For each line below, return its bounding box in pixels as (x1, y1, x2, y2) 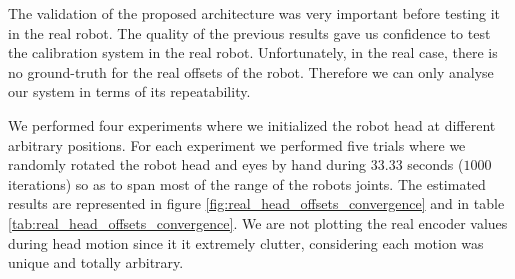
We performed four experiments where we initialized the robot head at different (8, 114, 496, 135)
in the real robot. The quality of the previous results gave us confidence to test (8, 22, 491, 43)
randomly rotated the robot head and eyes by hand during (8, 154, 367, 175)
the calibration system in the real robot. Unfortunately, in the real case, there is (8, 42, 498, 63)
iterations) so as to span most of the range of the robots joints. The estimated (8, 173, 486, 194)
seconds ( (407, 154, 464, 175)
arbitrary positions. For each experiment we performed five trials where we (8, 134, 466, 155)
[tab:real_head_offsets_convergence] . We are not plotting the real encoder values (8, 212, 508, 233)
